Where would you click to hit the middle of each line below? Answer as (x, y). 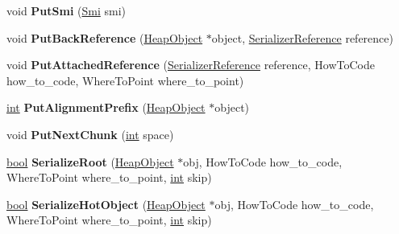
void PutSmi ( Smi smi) (66, 10)
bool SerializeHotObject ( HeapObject (106, 204)
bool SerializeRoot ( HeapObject (90, 161)
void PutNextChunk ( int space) (90, 134)
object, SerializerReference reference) (302, 37)
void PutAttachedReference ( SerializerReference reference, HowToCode (191, 65)
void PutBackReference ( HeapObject (105, 37)
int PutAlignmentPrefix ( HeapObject (106, 107)
